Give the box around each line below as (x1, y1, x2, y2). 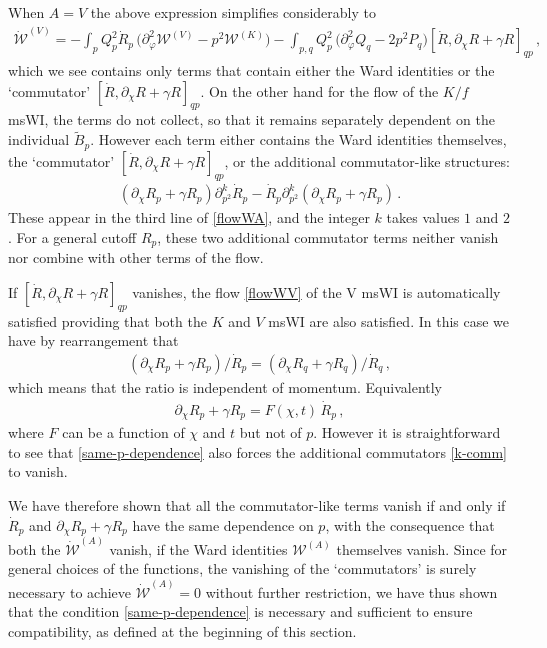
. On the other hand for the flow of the (200, 80, 439, 101)
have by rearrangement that (8, 330, 179, 351)
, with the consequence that (325, 514, 495, 535)
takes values (386, 207, 460, 228)
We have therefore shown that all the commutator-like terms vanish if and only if (8, 495, 506, 516)
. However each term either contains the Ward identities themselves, (90, 129, 507, 150)
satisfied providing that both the (8, 310, 207, 331)
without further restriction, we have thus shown (205, 581, 498, 602)
